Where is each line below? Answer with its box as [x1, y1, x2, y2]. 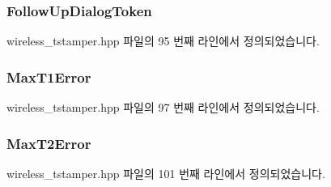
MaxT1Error [6, 66, 91, 87]
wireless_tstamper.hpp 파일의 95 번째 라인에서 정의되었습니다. [6, 32, 320, 49]
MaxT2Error [6, 133, 91, 153]
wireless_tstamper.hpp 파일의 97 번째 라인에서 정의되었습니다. [6, 99, 320, 116]
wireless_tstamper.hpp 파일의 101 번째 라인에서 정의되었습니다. [6, 164, 325, 181]
